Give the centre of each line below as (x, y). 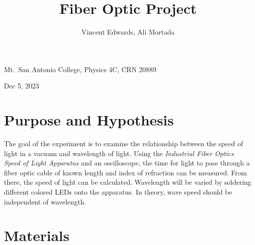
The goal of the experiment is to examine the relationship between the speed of (124, 143)
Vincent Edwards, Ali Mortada (128, 32)
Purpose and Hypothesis (89, 120)
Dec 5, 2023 (22, 86)
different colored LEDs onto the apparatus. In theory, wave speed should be (118, 192)
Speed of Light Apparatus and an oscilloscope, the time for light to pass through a (127, 163)
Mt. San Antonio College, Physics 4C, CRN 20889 (80, 69)
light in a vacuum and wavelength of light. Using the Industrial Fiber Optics (119, 153)
